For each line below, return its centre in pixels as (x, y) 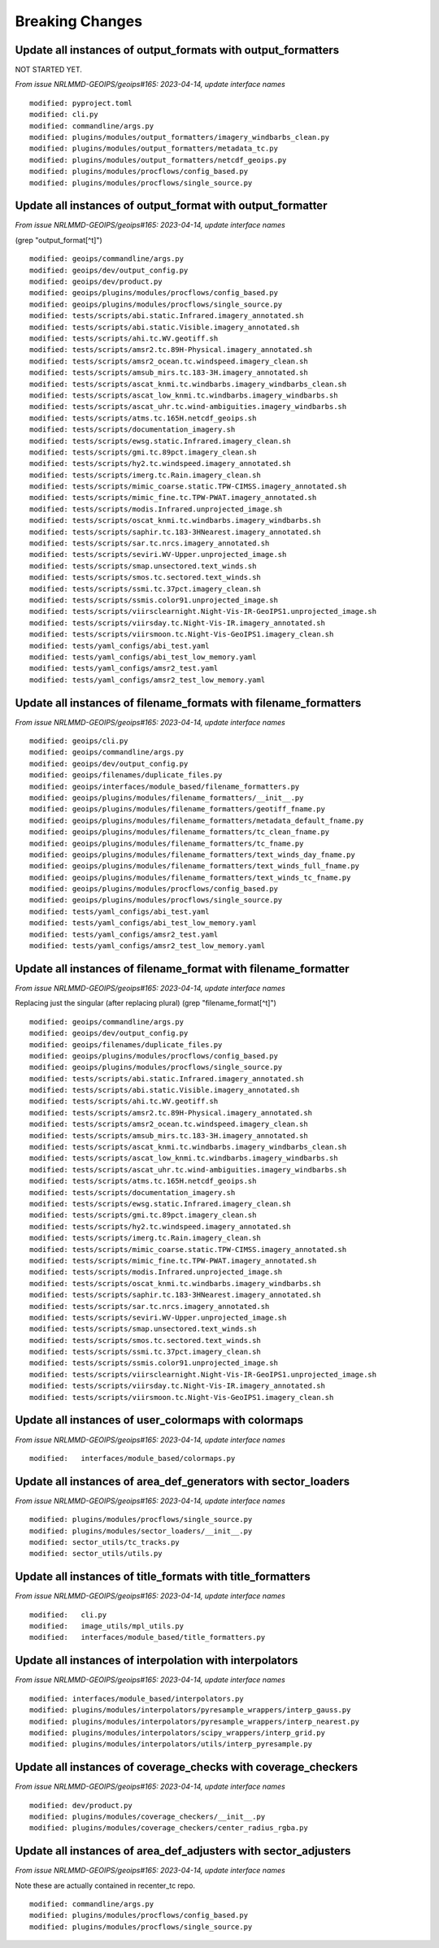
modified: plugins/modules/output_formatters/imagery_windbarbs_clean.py (180, 137)
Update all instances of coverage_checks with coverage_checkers (186, 1767)
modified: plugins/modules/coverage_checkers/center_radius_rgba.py (169, 1828)
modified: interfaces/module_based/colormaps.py (133, 1458)
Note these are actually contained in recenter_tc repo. (105, 1885)
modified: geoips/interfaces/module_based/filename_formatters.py (165, 786)
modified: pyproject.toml (81, 103)
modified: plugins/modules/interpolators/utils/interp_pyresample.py (171, 1744)
